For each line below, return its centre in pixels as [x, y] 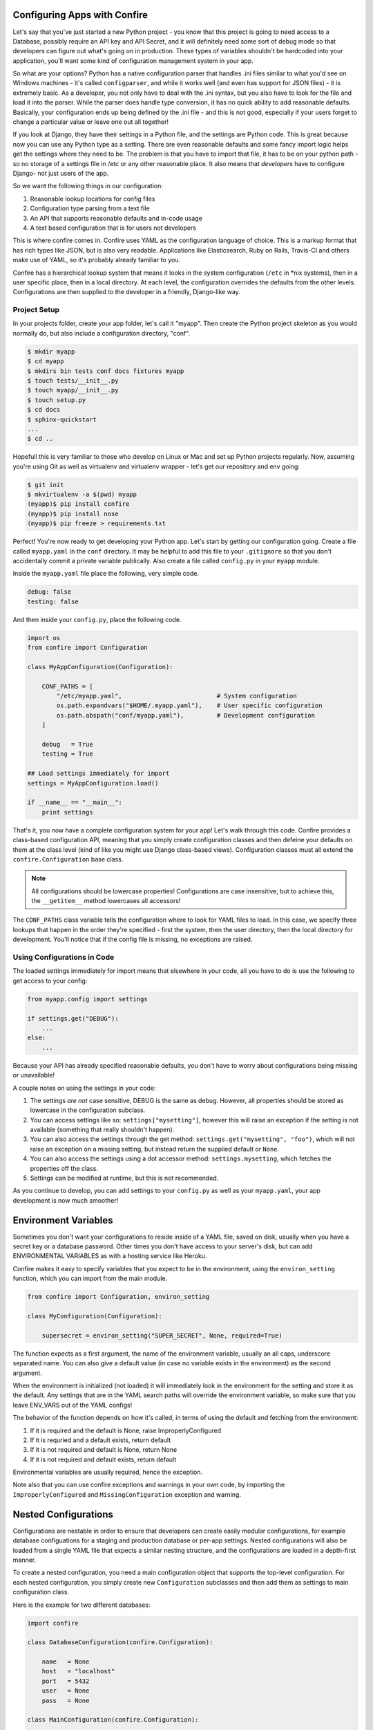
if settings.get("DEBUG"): [73, 1018]
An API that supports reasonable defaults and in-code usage [116, 218]
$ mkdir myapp [51, 352]
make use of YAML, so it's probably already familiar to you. [97, 260]
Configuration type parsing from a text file [90, 208]
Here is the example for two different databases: [82, 1605]
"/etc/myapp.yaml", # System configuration [176, 696]
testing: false [53, 601]
